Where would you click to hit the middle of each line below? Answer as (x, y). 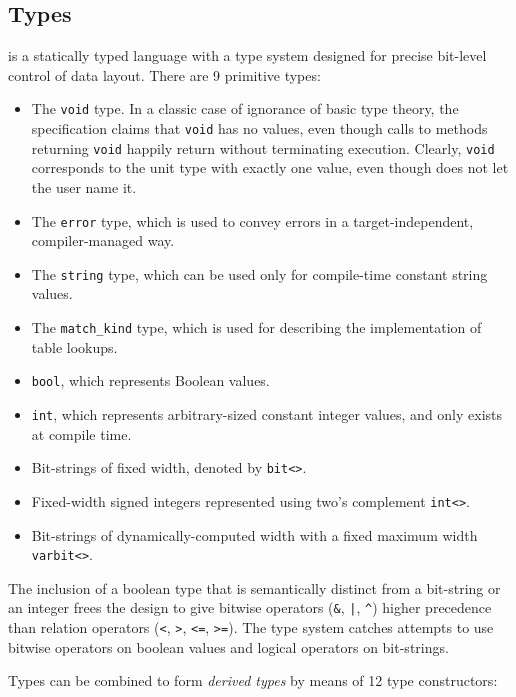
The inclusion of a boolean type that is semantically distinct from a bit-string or (254, 587)
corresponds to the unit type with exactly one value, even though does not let (270, 167)
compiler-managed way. (103, 240)
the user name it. (84, 186)
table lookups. (74, 346)
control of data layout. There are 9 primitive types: (164, 74)
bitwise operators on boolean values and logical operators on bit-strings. (228, 646)
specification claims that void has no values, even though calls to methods (259, 128)
